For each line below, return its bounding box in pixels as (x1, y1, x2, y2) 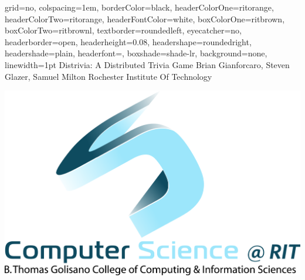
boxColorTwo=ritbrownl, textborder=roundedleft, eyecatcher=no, (5, 24, 242, 36)
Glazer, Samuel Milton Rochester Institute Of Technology (5, 70, 212, 82)
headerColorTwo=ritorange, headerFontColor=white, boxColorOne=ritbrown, (5, 12, 285, 25)
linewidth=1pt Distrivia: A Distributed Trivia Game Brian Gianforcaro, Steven (5, 58, 290, 70)
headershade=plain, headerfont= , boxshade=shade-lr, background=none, (5, 47, 267, 59)
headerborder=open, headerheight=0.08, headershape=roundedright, (5, 35, 252, 48)
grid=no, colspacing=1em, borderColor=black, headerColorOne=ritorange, (5, 1, 274, 13)
